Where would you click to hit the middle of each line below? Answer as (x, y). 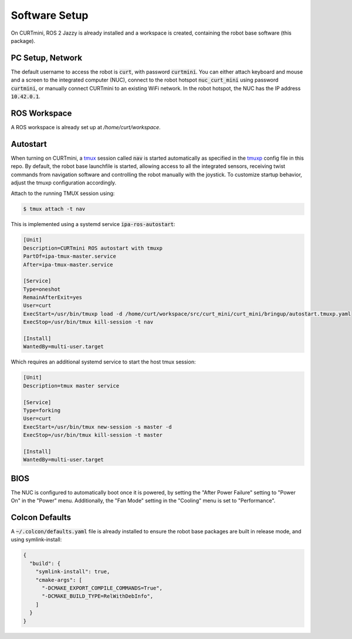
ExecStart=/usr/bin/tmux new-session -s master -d (98, 427)
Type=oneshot (42, 289)
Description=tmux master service (71, 386)
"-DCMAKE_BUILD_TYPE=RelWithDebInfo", (98, 596)
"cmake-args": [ (59, 580)
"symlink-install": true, (73, 572)
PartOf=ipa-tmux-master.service (70, 256)
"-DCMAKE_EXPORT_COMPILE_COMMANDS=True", (102, 588)
